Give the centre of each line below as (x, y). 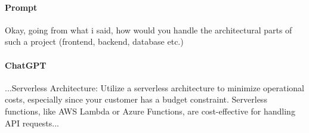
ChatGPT (26, 65)
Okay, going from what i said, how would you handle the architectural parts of (149, 30)
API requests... (32, 123)
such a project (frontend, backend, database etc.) (94, 41)
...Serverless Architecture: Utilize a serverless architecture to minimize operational (154, 87)
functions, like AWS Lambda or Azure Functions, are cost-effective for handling (150, 111)
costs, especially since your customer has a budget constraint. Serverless (136, 99)
